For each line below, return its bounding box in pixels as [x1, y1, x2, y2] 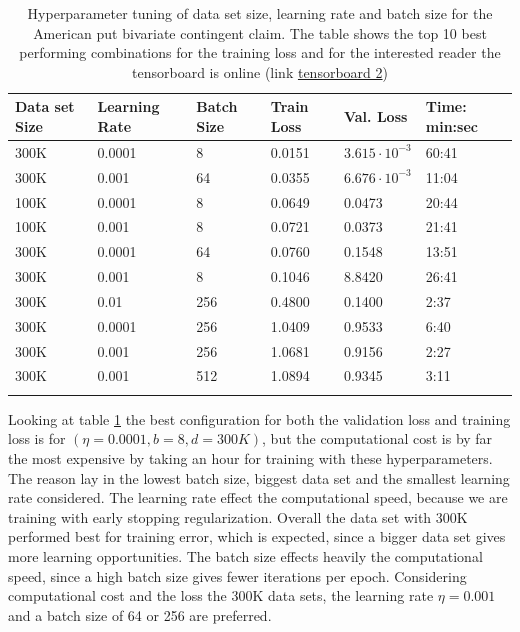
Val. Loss [343, 106, 408, 127]
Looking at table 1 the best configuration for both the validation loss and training [8, 408, 511, 429]
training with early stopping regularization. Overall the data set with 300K [8, 506, 468, 527]
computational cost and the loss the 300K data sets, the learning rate [8, 585, 434, 606]
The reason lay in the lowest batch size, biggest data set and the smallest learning [8, 467, 510, 488]
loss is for [8, 428, 66, 449]
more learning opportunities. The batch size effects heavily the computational [8, 545, 483, 566]
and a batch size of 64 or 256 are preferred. [8, 604, 272, 625]
